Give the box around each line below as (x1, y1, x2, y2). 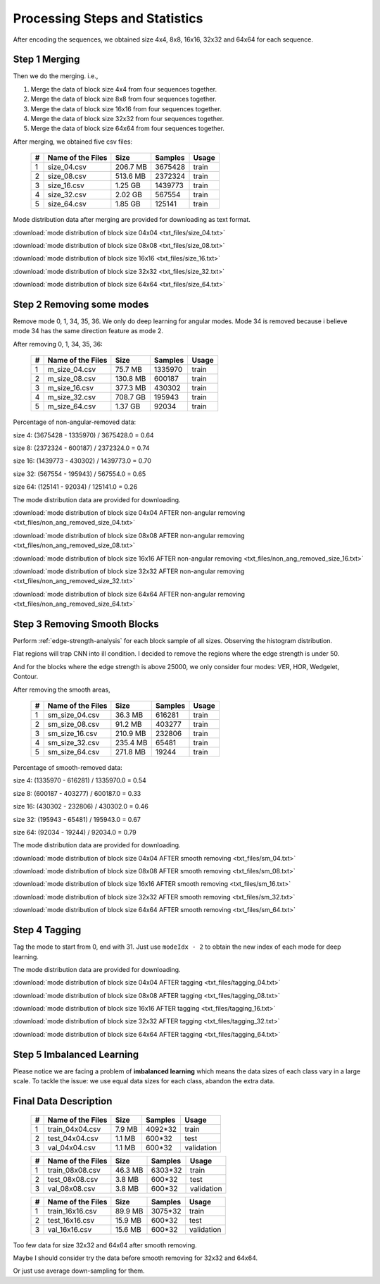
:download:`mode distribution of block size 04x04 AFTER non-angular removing (13, 508, 246, 517)
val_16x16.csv (47, 1224, 92, 1234)
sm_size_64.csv (47, 747, 100, 756)
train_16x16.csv (47, 1206, 97, 1216)
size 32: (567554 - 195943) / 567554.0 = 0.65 (13, 469, 146, 478)
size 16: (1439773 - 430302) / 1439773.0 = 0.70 (13, 456, 151, 465)
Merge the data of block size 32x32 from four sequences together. (30, 115, 224, 123)
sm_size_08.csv (47, 719, 100, 729)
